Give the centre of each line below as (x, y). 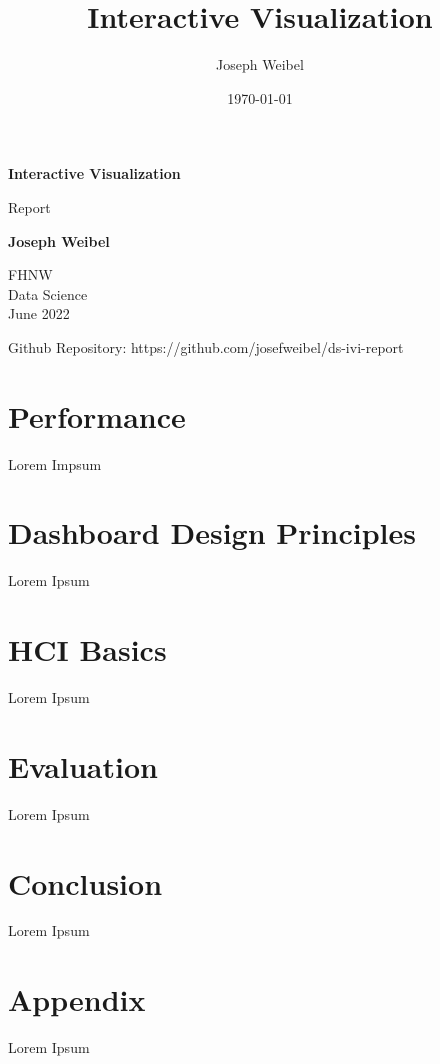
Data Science (48, 293)
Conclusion (85, 882)
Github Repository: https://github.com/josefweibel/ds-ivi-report (206, 346)
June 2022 (39, 313)
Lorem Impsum (55, 463)
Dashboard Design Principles (212, 532)
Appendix (77, 999)
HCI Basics (87, 649)
